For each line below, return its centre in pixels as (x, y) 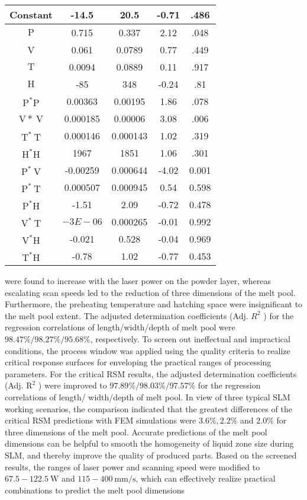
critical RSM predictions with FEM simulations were (101, 420)
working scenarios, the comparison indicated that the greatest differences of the (148, 408)
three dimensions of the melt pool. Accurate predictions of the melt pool (136, 431)
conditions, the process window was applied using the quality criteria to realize (148, 350)
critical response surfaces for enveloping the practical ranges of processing (138, 362)
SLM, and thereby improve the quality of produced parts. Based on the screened (151, 455)
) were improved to (72, 385)
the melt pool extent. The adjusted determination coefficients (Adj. (127, 315)
